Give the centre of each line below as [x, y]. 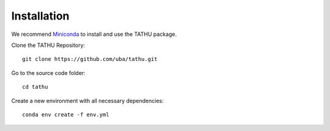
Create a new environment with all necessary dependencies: [88, 101]
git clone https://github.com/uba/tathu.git [90, 59]
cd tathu [35, 87]
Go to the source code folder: [48, 73]
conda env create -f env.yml [66, 115]
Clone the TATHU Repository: [48, 45]
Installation [40, 16]
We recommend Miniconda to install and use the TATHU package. [94, 34]
